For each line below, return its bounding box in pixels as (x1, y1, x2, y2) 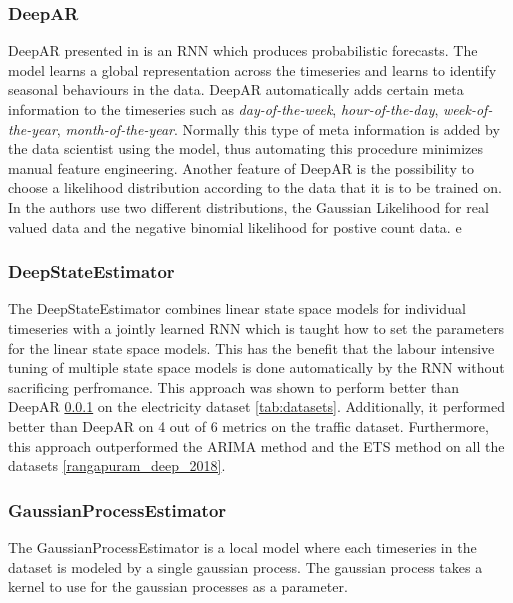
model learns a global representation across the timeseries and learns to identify (8, 59, 497, 80)
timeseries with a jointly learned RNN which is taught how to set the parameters (8, 317, 505, 338)
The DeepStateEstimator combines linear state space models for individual (8, 298, 466, 319)
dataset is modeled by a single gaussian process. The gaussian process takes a (8, 556, 483, 577)
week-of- (443, 99, 493, 119)
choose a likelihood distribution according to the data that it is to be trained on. (8, 177, 502, 198)
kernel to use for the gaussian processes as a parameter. (8, 576, 348, 597)
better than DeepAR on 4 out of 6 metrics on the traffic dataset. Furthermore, (8, 415, 489, 436)
